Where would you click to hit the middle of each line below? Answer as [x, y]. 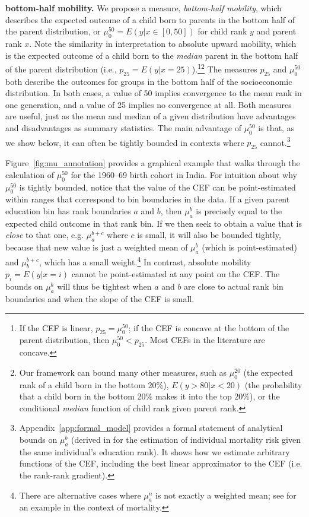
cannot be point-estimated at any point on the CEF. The [176, 274]
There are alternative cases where [80, 495]
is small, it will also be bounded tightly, [209, 235]
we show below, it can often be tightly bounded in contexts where [125, 142]
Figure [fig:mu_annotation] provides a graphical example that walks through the [153, 163]
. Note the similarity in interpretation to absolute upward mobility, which [163, 43]
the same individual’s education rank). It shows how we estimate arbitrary [154, 451]
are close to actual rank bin [234, 286]
